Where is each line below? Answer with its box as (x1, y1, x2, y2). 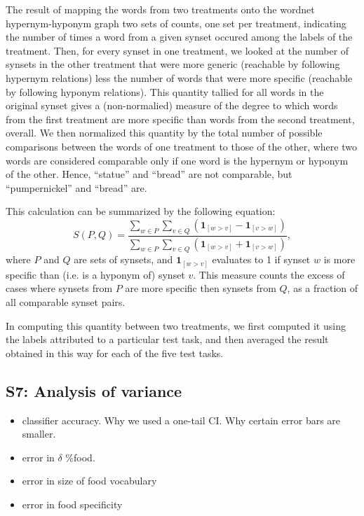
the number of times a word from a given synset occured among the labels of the (6, 29, 353, 44)
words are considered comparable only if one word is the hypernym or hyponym (6, 153, 349, 167)
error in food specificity (22, 497, 123, 512)
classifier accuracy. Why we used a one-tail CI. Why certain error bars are (22, 412, 341, 427)
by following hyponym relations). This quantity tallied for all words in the (6, 84, 324, 99)
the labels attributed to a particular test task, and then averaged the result (6, 332, 329, 347)
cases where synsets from (6, 281, 113, 295)
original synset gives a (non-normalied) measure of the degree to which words (6, 98, 338, 113)
